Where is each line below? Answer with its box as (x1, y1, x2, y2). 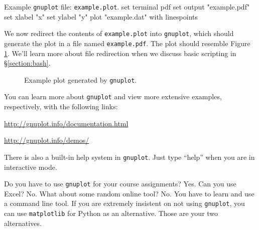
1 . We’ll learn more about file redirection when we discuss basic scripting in (4, 48, 236, 58)
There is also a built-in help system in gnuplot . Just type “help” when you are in (4, 151, 255, 162)
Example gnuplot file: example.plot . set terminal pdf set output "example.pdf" (4, 2, 250, 12)
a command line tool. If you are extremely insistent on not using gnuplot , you (4, 198, 245, 208)
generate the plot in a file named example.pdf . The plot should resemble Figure (4, 38, 250, 48)
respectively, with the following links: (4, 101, 118, 112)
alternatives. (4, 217, 42, 228)
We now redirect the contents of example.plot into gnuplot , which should (4, 28, 234, 39)
